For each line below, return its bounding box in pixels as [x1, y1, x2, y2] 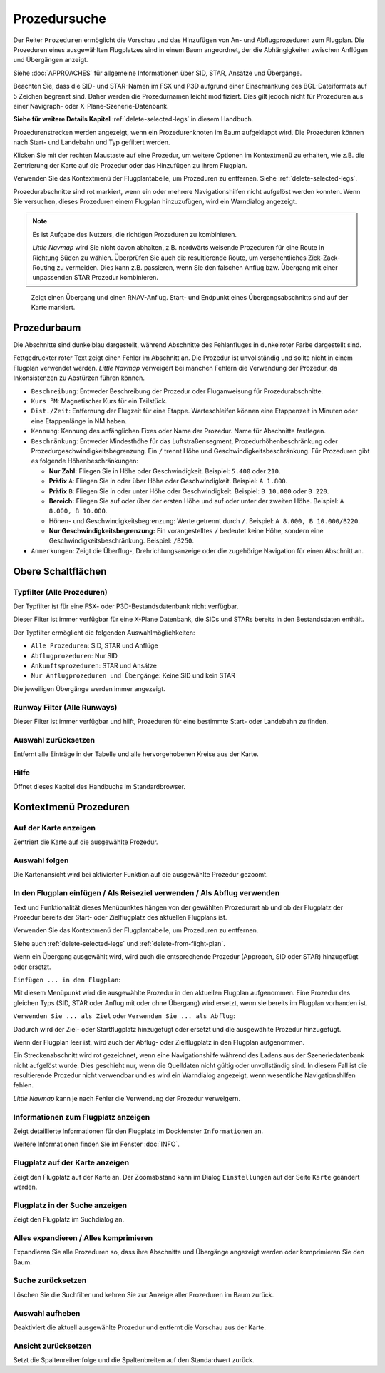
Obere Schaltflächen [13, 565, 107, 578]
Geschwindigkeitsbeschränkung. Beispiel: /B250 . [48, 536, 195, 545]
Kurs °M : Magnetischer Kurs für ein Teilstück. [31, 397, 168, 405]
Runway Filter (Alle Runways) [13, 702, 118, 712]
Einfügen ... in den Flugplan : [13, 975, 121, 984]
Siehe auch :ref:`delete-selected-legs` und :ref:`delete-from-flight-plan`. [13, 939, 226, 947]
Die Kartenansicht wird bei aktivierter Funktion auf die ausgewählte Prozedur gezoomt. [13, 870, 268, 879]
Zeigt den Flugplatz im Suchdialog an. [13, 1215, 125, 1224]
